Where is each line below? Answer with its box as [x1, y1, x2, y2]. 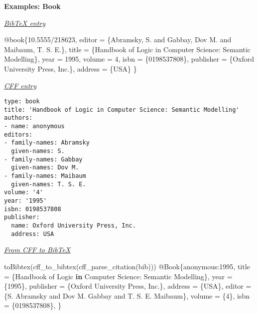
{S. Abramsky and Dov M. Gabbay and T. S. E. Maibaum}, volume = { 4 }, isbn [4, 290, 250, 301]
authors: [4, 114, 33, 122]
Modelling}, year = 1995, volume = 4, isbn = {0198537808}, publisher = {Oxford [4, 54, 255, 64]
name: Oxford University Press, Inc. [11, 222, 136, 229]
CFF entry [4, 80, 36, 90]
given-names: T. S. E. [11, 180, 86, 188]
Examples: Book [4, 1, 61, 11]
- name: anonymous [4, 123, 65, 130]
